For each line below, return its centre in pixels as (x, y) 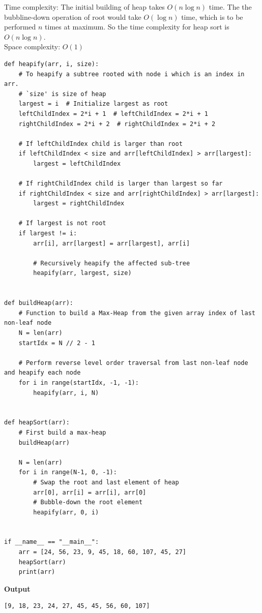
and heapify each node (42, 373)
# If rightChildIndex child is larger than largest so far (121, 184)
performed (20, 27)
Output (17, 588)
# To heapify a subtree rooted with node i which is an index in (132, 74)
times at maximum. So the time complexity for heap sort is (137, 27)
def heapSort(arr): (37, 423)
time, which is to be (212, 17)
